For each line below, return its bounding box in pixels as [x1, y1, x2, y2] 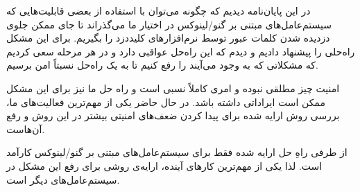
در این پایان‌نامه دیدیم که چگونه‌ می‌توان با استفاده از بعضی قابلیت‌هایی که [6, 3, 311, 17]
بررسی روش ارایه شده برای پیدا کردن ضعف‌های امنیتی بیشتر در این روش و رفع [6, 108, 340, 123]
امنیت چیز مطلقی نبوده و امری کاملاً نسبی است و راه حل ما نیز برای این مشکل [6, 80, 340, 95]
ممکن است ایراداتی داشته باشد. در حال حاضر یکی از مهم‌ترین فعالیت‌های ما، [6, 94, 325, 109]
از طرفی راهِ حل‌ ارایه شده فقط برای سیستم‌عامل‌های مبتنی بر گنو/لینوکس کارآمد [6, 145, 348, 159]
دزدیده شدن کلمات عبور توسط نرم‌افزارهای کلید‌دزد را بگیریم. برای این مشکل [6, 30, 330, 45]
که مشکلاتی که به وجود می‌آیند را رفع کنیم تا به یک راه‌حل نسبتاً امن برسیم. [6, 58, 318, 72]
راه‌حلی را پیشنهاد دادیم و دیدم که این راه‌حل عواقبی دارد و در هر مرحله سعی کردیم [6, 44, 355, 58]
